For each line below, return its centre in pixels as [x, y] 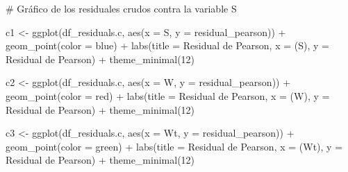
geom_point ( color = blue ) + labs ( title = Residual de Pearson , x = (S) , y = [167, 45]
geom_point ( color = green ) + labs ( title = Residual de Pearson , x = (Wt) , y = [174, 146]
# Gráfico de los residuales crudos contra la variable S [121, 8]
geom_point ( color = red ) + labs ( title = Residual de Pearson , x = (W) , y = [168, 95]
